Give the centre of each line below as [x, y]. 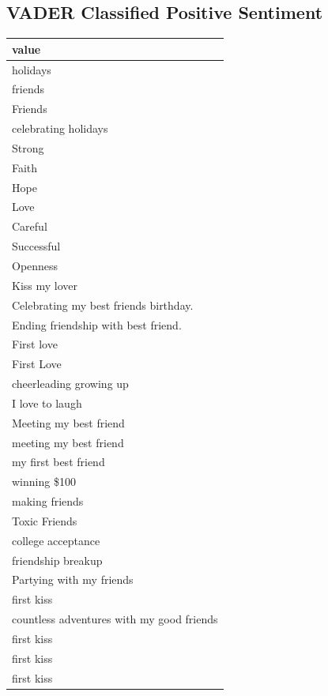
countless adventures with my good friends [115, 619]
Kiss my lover [45, 285]
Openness [35, 265]
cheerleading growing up [70, 384]
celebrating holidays [60, 128]
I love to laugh [47, 403]
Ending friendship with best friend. [97, 324]
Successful [36, 246]
